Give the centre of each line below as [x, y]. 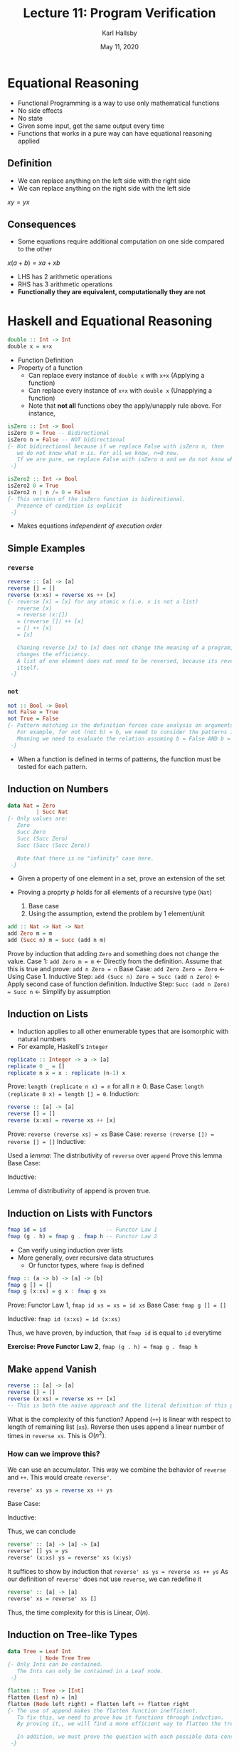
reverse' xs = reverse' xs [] [52, 1599]
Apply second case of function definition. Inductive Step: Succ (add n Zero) [119, 984]
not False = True [33, 712]
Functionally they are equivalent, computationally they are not [112, 292]
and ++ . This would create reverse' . [59, 1477]
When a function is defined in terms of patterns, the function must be [119, 759]
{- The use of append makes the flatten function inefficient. [103, 1711]
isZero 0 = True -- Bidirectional [59, 433]
